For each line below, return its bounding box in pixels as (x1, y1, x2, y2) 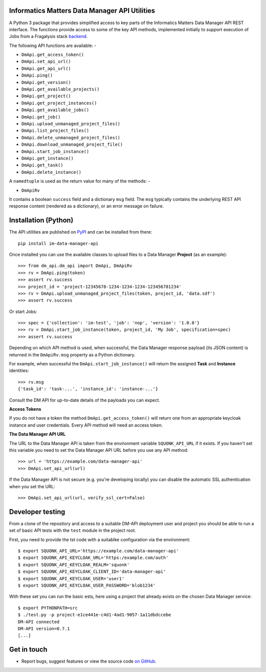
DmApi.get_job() (21, 114, 61, 119)
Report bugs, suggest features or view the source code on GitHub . (21, 658, 157, 664)
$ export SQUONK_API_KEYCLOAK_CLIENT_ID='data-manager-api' (18, 569, 166, 575)
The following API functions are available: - (9, 42, 97, 48)
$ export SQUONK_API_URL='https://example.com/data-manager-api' (18, 548, 179, 553)
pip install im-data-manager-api (18, 240, 99, 246)
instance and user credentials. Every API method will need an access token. (9, 422, 163, 428)
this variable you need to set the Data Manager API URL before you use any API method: (9, 447, 188, 453)
